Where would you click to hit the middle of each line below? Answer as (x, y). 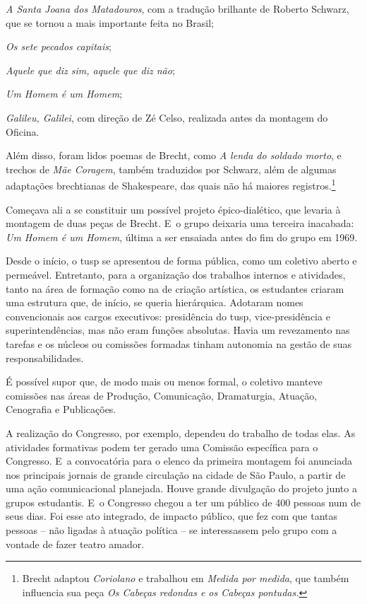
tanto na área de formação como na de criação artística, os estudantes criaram (175, 288)
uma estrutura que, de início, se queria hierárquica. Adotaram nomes (155, 302)
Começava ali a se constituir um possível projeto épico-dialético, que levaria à (173, 209)
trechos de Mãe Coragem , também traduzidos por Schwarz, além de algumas (171, 169)
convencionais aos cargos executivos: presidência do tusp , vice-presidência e (168, 316)
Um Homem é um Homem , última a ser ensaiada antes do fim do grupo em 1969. (182, 237)
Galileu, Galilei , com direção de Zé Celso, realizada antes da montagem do (167, 117)
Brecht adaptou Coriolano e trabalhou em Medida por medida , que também (186, 578)
